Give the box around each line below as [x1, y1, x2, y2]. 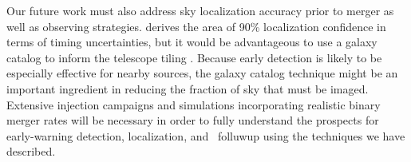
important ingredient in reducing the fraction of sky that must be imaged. [6, 80, 369, 97]
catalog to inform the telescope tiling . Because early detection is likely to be [6, 49, 382, 65]
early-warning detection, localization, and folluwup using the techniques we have [6, 127, 405, 144]
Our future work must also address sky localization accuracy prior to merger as [6, 2, 394, 18]
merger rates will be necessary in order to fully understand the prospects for [6, 112, 379, 128]
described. [6, 143, 56, 160]
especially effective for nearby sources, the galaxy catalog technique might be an [6, 65, 398, 81]
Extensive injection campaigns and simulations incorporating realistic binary [6, 96, 381, 113]
